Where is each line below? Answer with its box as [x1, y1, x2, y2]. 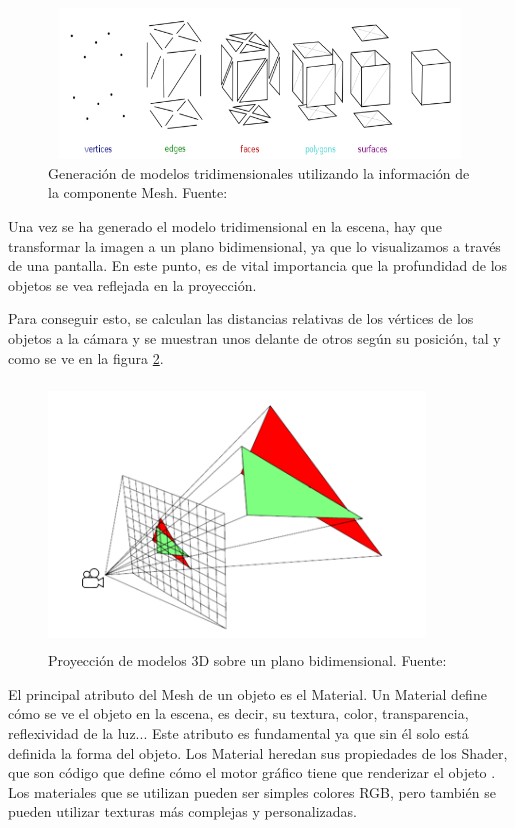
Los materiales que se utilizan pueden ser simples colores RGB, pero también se [8, 781, 496, 802]
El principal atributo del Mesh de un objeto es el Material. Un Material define [8, 683, 487, 704]
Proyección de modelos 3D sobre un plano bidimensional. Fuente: [48, 650, 447, 671]
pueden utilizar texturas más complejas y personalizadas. [8, 801, 357, 822]
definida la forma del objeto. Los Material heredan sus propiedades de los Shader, [8, 742, 508, 763]
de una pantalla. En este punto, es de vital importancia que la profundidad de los [8, 255, 508, 276]
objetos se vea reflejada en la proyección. [8, 274, 257, 295]
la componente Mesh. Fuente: [48, 182, 228, 203]
